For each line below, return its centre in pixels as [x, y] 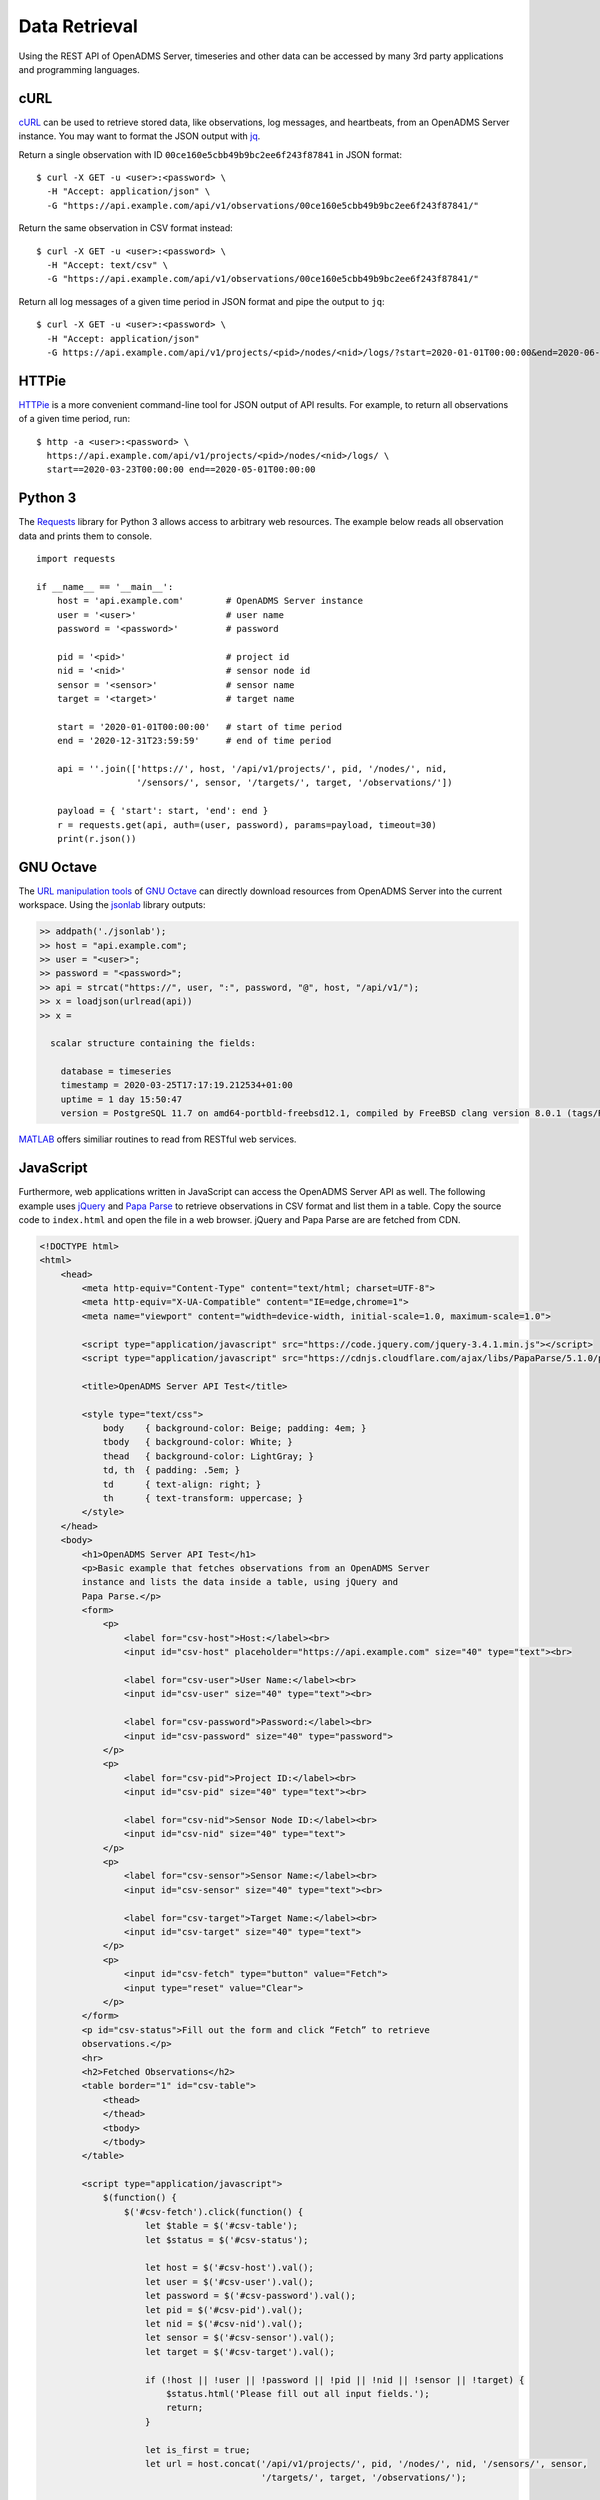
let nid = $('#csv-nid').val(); [224, 2323]
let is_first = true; [198, 2449]
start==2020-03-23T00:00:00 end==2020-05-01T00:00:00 [181, 469]
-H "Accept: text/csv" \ [107, 264]
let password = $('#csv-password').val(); [251, 2296]
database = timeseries [116, 1071]
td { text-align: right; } [182, 1484]
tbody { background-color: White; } [198, 1442]
